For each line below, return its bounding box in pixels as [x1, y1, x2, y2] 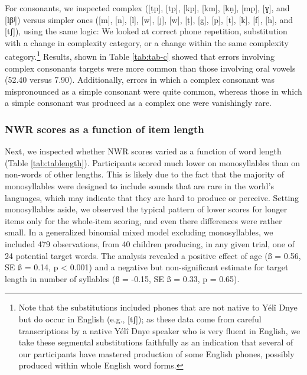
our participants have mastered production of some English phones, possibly [18, 347, 295, 360]
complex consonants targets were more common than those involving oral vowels [5, 62, 296, 74]
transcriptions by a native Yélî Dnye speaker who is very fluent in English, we [18, 324, 301, 337]
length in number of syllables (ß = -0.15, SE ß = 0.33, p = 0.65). [5, 272, 240, 285]
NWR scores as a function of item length [5, 121, 204, 136]
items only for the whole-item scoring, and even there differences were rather [5, 214, 282, 227]
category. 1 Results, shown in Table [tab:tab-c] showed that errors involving [5, 49, 275, 63]
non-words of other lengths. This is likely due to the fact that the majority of [5, 168, 284, 180]
